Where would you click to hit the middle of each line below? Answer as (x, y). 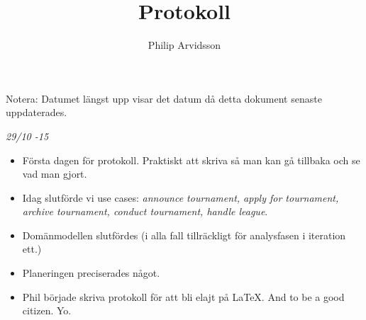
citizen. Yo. (47, 310)
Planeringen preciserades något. (91, 273)
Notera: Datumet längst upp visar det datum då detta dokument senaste (164, 98)
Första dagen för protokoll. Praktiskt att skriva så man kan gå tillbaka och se (191, 160)
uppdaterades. (37, 112)
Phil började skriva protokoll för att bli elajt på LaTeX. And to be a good (183, 296)
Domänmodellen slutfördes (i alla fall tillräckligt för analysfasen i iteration (184, 235)
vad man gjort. (55, 174)
